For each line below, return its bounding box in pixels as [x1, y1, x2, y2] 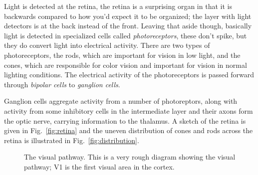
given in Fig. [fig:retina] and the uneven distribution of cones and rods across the [4, 125, 253, 136]
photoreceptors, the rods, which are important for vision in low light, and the [4, 49, 241, 60]
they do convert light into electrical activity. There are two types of [4, 40, 210, 50]
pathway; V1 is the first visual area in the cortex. [24, 161, 175, 172]
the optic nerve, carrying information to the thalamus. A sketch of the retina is [4, 115, 246, 126]
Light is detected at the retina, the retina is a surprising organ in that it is [4, 1, 232, 11]
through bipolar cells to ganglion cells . [4, 79, 120, 89]
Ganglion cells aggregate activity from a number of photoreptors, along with [4, 96, 238, 106]
